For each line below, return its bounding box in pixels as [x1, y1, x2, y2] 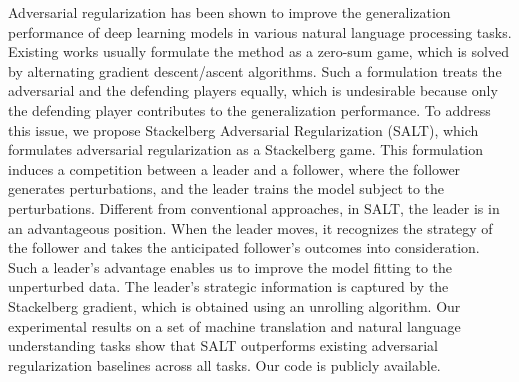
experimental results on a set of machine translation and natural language [8, 315, 461, 336]
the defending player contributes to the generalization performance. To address [8, 99, 491, 120]
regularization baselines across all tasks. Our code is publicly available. [8, 354, 441, 375]
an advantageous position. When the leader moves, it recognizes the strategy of [8, 217, 493, 238]
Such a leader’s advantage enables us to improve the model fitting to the [8, 256, 453, 277]
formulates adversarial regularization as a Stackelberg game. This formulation [8, 139, 484, 160]
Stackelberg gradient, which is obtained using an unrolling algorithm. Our [8, 295, 461, 316]
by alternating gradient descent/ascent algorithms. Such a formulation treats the [8, 60, 502, 81]
